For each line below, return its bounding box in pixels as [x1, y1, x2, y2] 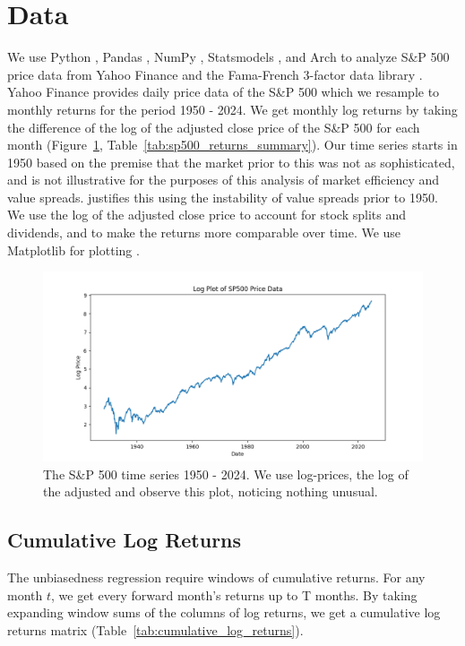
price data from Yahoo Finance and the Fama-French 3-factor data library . [7, 65, 423, 83]
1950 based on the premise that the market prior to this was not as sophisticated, [7, 152, 455, 171]
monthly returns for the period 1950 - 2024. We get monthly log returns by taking [7, 99, 458, 118]
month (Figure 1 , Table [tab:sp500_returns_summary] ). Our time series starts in [7, 135, 458, 154]
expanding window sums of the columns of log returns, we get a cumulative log [7, 603, 441, 622]
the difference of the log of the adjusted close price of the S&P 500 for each [7, 117, 420, 136]
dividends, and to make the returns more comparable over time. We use [7, 223, 401, 242]
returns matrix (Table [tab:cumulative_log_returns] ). [7, 621, 304, 640]
